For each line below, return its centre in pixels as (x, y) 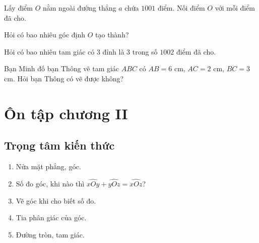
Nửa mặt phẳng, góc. (48, 166)
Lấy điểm (18, 8)
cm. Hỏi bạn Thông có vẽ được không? (64, 78)
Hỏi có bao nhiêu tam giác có (49, 51)
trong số (145, 51)
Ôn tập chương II (66, 113)
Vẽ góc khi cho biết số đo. (56, 200)
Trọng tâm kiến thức (59, 145)
